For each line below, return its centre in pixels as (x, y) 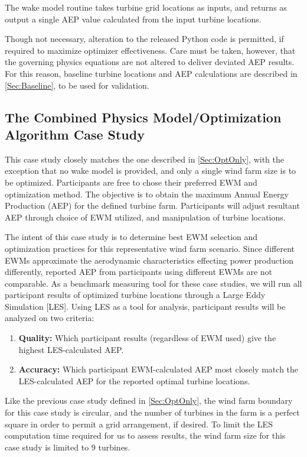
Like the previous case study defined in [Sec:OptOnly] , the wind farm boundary (149, 401)
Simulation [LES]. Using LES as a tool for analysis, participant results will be (145, 306)
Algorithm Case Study (75, 134)
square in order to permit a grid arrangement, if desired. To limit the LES (139, 424)
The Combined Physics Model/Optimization (143, 117)
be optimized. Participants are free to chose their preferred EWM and (131, 182)
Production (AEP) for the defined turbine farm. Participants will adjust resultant (152, 205)
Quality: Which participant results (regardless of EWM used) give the (147, 338)
